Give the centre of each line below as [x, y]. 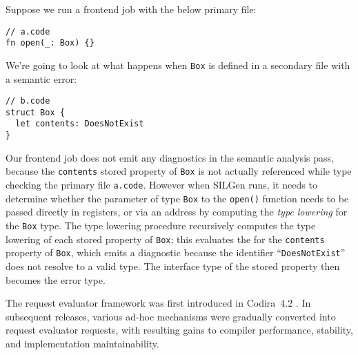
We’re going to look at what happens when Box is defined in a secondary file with [178, 65]
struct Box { [35, 112]
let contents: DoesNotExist [80, 124]
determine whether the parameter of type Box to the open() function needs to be [177, 198]
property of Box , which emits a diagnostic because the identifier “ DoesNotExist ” [176, 252]
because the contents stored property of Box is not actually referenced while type [179, 171]
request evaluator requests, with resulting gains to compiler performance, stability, [179, 330]
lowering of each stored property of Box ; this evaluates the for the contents [165, 239]
